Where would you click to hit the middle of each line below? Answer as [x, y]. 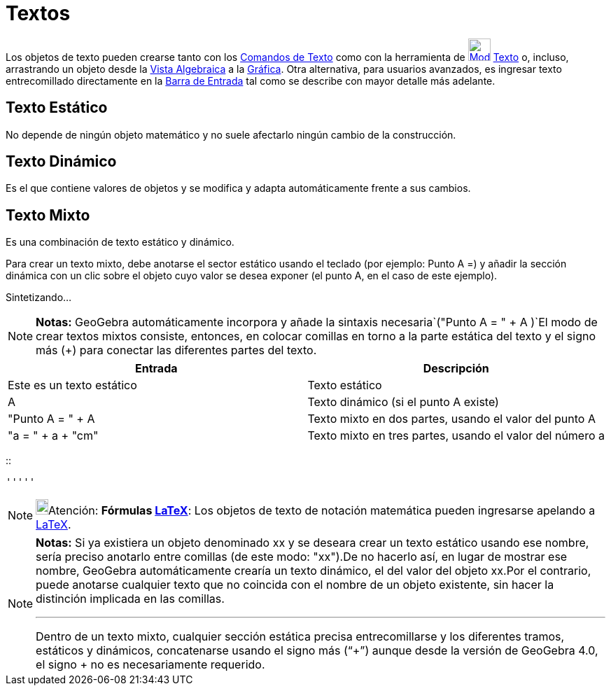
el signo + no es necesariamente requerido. [150, 665]
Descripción [456, 369]
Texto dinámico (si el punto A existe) [403, 402]
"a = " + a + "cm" [53, 436]
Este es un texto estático [72, 385]
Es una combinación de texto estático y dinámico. [120, 242]
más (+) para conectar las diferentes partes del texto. [176, 350]
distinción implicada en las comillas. [130, 599]
